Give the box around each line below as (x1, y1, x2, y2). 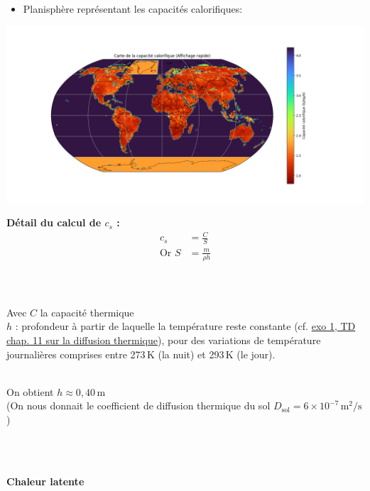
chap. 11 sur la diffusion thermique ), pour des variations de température (6, 332, 321, 347)
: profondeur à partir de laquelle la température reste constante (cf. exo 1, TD (15, 319, 356, 333)
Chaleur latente (6, 473, 85, 488)
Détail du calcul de (6, 215, 102, 230)
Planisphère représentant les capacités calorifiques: (23, 1, 243, 16)
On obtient (6, 384, 54, 399)
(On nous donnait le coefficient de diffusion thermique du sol (6, 398, 271, 413)
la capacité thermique (40, 304, 134, 319)
